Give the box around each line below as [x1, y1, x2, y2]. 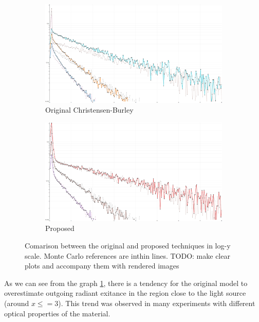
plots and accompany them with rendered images [25, 260, 179, 271]
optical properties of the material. [4, 308, 110, 318]
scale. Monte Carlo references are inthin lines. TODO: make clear [25, 250, 230, 261]
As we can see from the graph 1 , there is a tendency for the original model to [4, 277, 248, 288]
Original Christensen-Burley [45, 104, 134, 115]
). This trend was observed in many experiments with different [58, 297, 255, 308]
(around [4, 297, 29, 308]
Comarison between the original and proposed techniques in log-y [25, 240, 231, 251]
